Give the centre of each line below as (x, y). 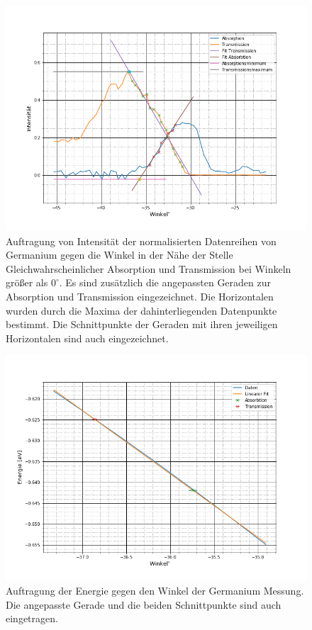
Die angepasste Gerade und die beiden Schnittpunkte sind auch (144, 604)
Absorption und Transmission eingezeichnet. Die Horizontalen (140, 296)
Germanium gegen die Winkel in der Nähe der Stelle (119, 255)
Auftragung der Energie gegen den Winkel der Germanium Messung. (155, 590)
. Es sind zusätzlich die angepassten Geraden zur (165, 282)
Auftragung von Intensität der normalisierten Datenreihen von (141, 241)
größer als (27, 282)
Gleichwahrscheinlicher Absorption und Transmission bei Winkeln (149, 268)
